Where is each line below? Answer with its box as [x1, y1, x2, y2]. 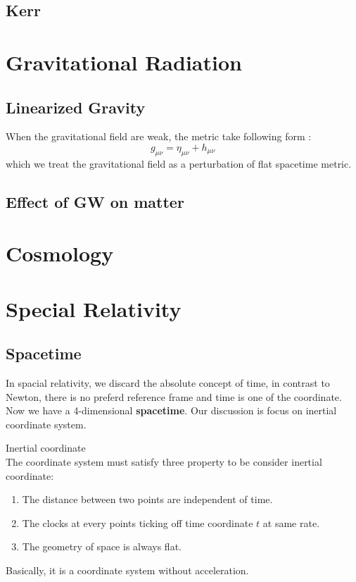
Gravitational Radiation [6, 47, 242, 76]
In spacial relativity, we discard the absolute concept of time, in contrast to [6, 376, 330, 390]
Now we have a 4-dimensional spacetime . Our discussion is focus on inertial [6, 403, 337, 418]
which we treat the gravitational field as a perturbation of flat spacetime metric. [6, 156, 352, 171]
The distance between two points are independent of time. [22, 492, 273, 507]
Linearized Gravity [6, 96, 146, 118]
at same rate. [262, 515, 320, 530]
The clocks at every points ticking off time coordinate [22, 515, 253, 530]
